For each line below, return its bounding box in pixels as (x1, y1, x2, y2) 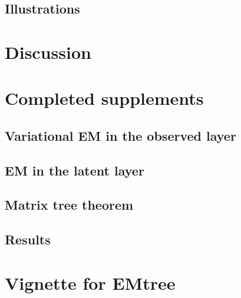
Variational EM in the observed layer (5, 126, 236, 144)
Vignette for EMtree (5, 270, 176, 294)
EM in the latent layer (5, 161, 144, 179)
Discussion (5, 39, 91, 64)
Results (5, 230, 51, 249)
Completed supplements (5, 86, 204, 110)
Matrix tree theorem (5, 196, 134, 214)
